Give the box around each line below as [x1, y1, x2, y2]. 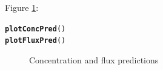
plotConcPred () [5, 24, 66, 33]
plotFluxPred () [5, 36, 66, 45]
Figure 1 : [5, 1, 39, 13]
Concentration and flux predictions [29, 53, 159, 66]
